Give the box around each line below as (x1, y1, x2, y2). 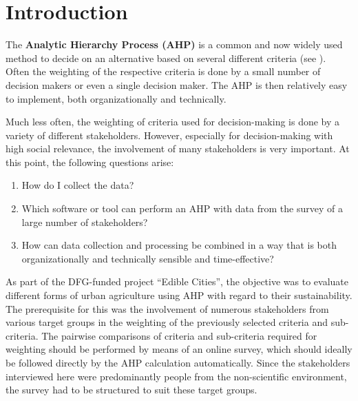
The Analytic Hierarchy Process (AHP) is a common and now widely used (6, 37, 343, 52)
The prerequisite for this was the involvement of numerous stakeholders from (6, 301, 329, 316)
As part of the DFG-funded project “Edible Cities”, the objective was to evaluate (6, 274, 348, 289)
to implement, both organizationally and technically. (6, 91, 227, 105)
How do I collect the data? (21, 178, 134, 192)
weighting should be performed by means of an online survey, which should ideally (6, 342, 352, 356)
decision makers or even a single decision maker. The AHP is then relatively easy (6, 77, 348, 92)
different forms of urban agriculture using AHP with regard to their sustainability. (6, 288, 352, 302)
